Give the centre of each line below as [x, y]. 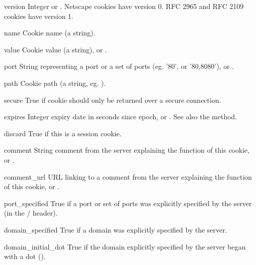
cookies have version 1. [39, 16]
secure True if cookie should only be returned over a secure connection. [113, 100]
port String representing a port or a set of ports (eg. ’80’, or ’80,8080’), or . [119, 66]
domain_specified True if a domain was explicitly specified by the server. [116, 229]
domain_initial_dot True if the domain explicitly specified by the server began [125, 246]
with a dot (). [25, 256]
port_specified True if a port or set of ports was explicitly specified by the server [128, 203]
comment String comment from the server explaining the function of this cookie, [127, 150]
